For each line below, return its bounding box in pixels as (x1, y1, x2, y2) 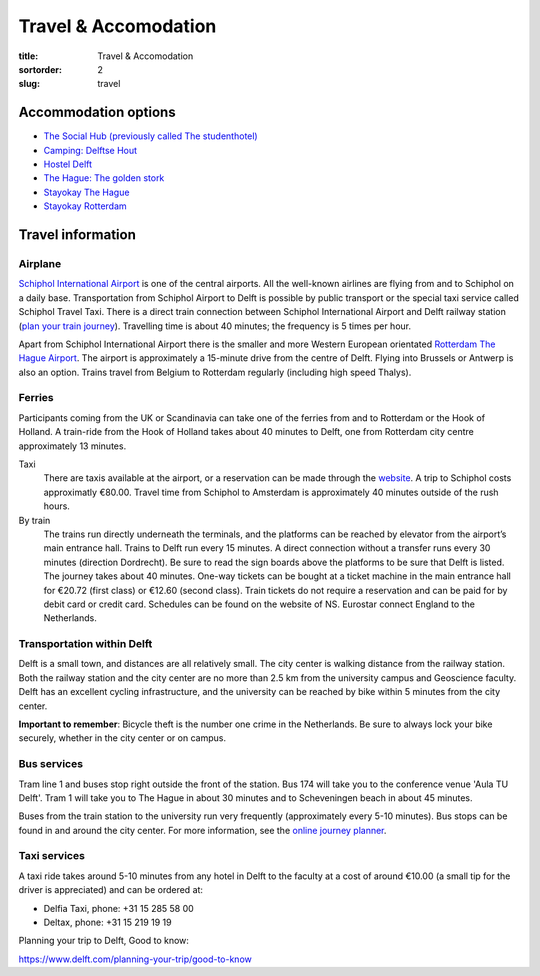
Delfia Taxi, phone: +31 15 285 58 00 (43, 902, 194, 914)
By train (18, 514, 51, 526)
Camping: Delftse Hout (43, 144, 138, 156)
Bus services (18, 757, 84, 771)
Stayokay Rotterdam (43, 200, 127, 212)
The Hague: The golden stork (43, 172, 165, 184)
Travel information (18, 226, 137, 243)
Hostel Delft (43, 158, 93, 170)
